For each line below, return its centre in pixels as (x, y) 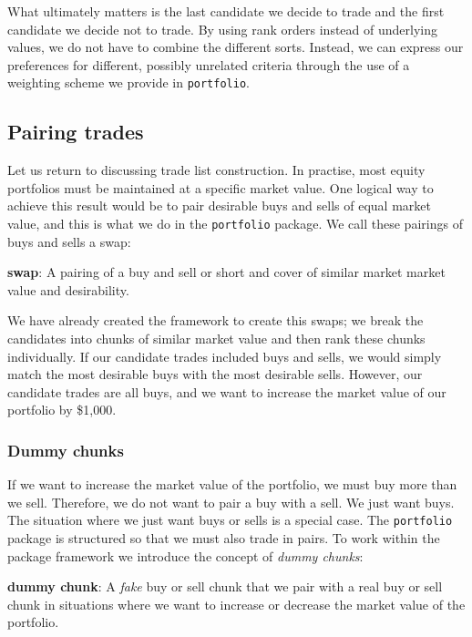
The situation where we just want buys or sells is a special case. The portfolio (230, 520)
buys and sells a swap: (69, 241)
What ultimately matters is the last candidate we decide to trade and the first (226, 11)
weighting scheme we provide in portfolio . (128, 82)
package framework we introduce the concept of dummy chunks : (185, 555)
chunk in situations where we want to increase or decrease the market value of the (236, 604)
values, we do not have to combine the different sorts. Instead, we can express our (236, 47)
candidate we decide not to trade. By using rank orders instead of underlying (222, 29)
